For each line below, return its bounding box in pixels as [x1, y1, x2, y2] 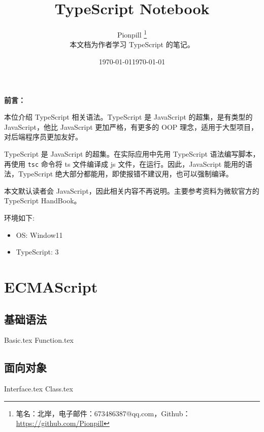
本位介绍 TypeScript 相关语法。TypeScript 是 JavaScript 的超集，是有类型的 [4, 112, 253, 122]
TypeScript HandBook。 [4, 195, 81, 206]
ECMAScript [4, 276, 98, 297]
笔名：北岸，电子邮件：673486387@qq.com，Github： [16, 408, 190, 418]
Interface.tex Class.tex [4, 383, 73, 394]
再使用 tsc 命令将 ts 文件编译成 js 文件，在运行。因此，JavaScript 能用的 [4, 158, 245, 169]
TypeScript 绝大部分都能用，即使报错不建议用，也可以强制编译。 [18, 168, 233, 179]
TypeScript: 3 [16, 246, 59, 257]
